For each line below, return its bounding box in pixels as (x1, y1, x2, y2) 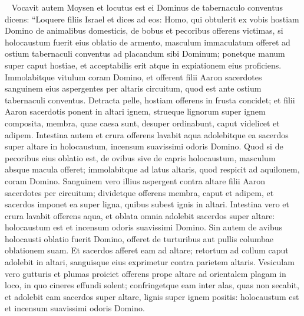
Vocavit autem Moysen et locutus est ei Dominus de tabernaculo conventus (11, 1, 283, 13)
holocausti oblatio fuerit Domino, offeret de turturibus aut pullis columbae (5, 232, 274, 245)
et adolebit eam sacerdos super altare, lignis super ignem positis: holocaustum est (5, 290, 299, 302)
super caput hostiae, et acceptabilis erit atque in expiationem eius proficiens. (5, 58, 282, 71)
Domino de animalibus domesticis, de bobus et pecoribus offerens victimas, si (5, 24, 283, 37)
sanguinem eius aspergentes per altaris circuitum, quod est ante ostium (5, 82, 262, 95)
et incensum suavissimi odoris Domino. (5, 302, 145, 314)
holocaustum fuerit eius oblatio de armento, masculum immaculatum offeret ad (5, 35, 290, 48)
